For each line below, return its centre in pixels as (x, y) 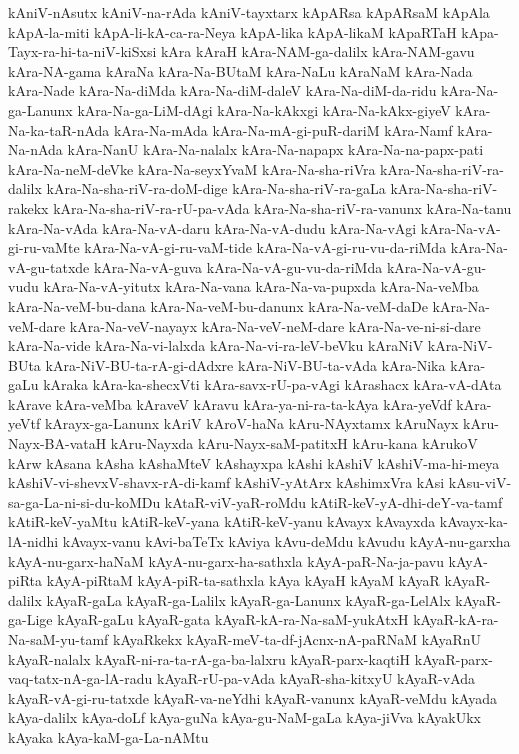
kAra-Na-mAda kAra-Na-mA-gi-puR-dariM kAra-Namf (283, 129)
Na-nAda (35, 149)
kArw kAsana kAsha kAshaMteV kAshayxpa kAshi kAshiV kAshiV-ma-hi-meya (254, 462)
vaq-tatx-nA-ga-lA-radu (80, 678)
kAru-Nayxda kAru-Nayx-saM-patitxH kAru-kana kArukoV (294, 443)
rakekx (28, 207)
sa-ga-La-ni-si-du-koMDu (84, 501)
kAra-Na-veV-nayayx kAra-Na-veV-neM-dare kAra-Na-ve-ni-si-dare (275, 325)
